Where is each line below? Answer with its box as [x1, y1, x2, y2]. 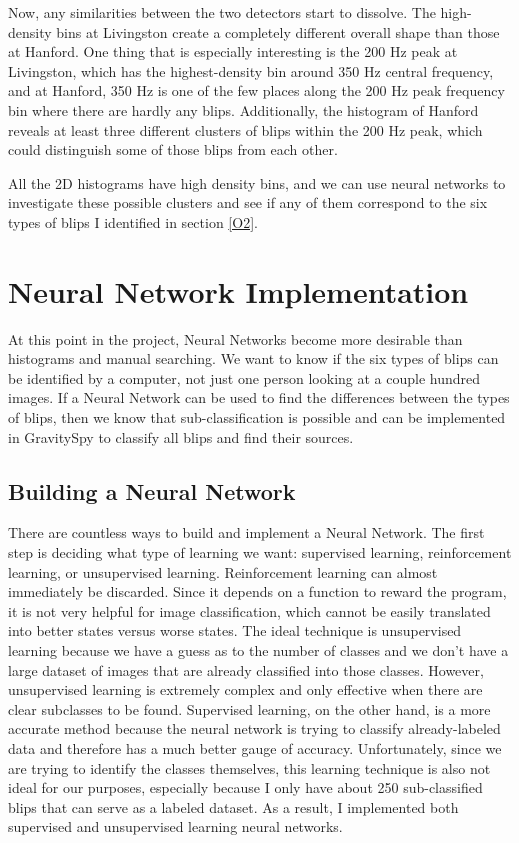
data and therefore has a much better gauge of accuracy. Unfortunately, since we [8, 737, 502, 758]
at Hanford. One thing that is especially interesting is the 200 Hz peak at [8, 41, 458, 62]
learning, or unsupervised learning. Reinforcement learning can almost [8, 561, 438, 582]
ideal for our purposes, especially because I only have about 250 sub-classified [8, 777, 483, 798]
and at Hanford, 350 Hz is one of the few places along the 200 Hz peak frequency [8, 80, 505, 101]
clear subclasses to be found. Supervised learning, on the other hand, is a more [8, 698, 491, 719]
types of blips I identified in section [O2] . [8, 211, 258, 232]
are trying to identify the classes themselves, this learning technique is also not [8, 757, 491, 778]
